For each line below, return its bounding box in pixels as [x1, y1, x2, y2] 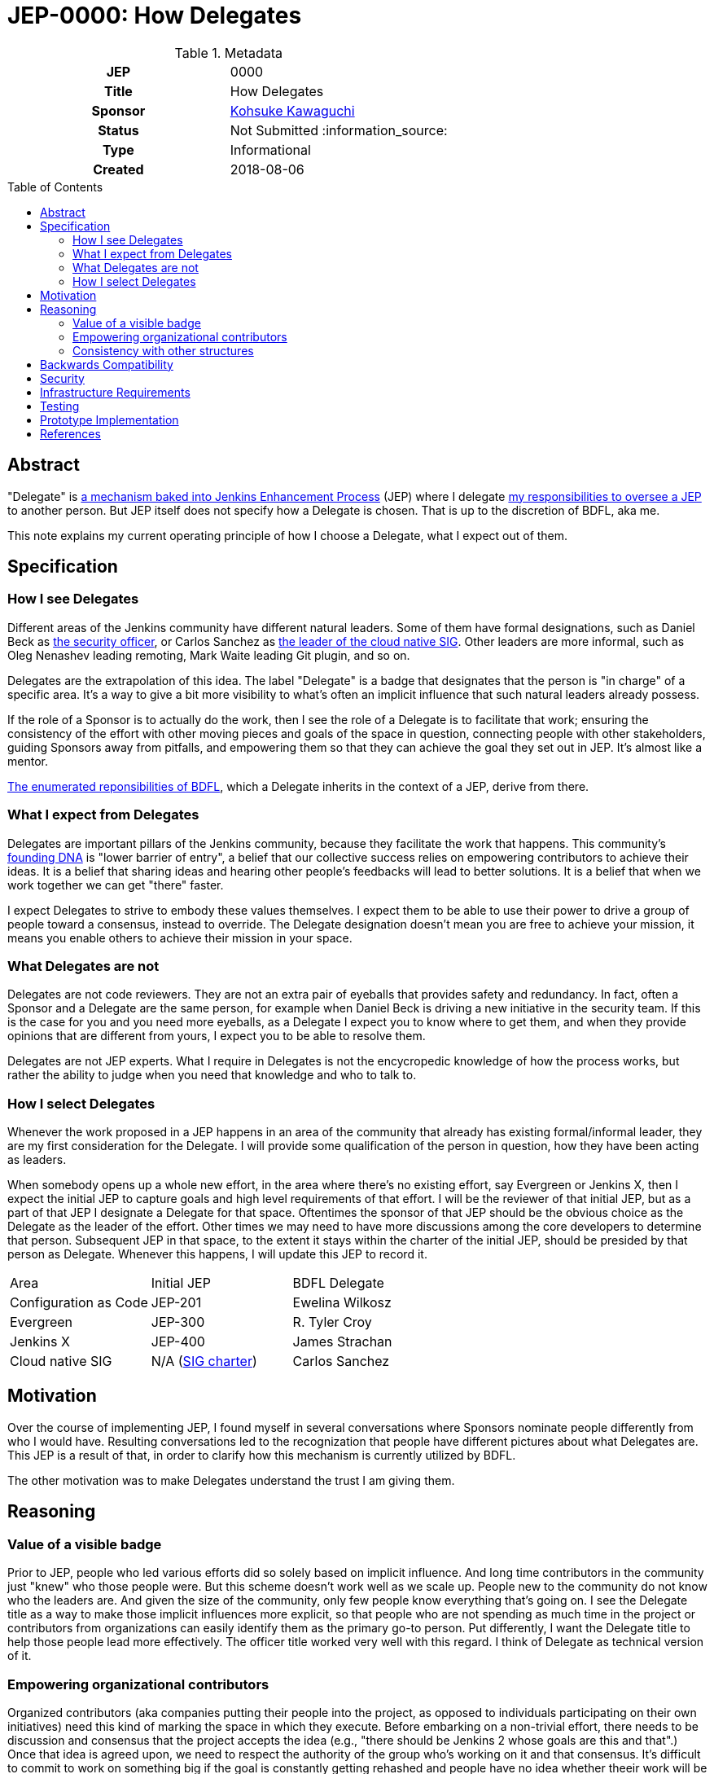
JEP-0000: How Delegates [7, 2, 302, 29]
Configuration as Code [10, 1294, 148, 1311]
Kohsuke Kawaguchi [230, 102, 355, 119]
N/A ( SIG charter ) [151, 1353, 257, 1370]
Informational [230, 141, 311, 158]
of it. [7, 1649, 32, 1663]
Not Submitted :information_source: [230, 121, 448, 138]
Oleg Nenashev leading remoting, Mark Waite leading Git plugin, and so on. [7, 648, 410, 662]
